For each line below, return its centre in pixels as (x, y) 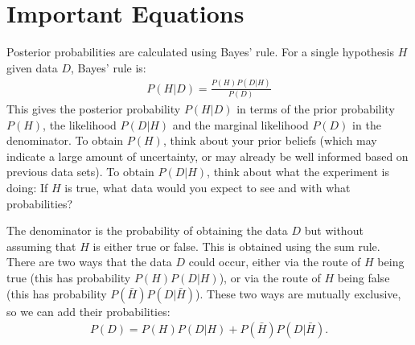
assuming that (41, 246)
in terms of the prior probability (316, 108)
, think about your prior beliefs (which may (270, 140)
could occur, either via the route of (275, 262)
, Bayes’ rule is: (109, 67)
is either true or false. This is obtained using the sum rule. (236, 246)
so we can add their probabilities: (88, 311)
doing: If (27, 187)
